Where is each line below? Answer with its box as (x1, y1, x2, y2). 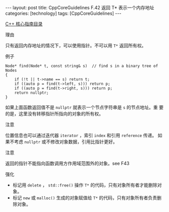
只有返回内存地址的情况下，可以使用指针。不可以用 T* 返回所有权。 (5, 42, 147, 48)
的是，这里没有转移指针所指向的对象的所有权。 (5, 111, 103, 117)
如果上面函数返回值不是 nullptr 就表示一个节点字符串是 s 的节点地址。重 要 (5, 104, 164, 110)
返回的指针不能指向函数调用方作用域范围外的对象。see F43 (5, 161, 130, 166)
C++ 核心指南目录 (5, 21, 43, 26)
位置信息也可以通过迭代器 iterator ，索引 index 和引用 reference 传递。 (5, 132, 157, 138)
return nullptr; (14, 90, 49, 95)
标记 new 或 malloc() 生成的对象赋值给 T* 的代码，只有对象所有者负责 (12, 195, 157, 201)
